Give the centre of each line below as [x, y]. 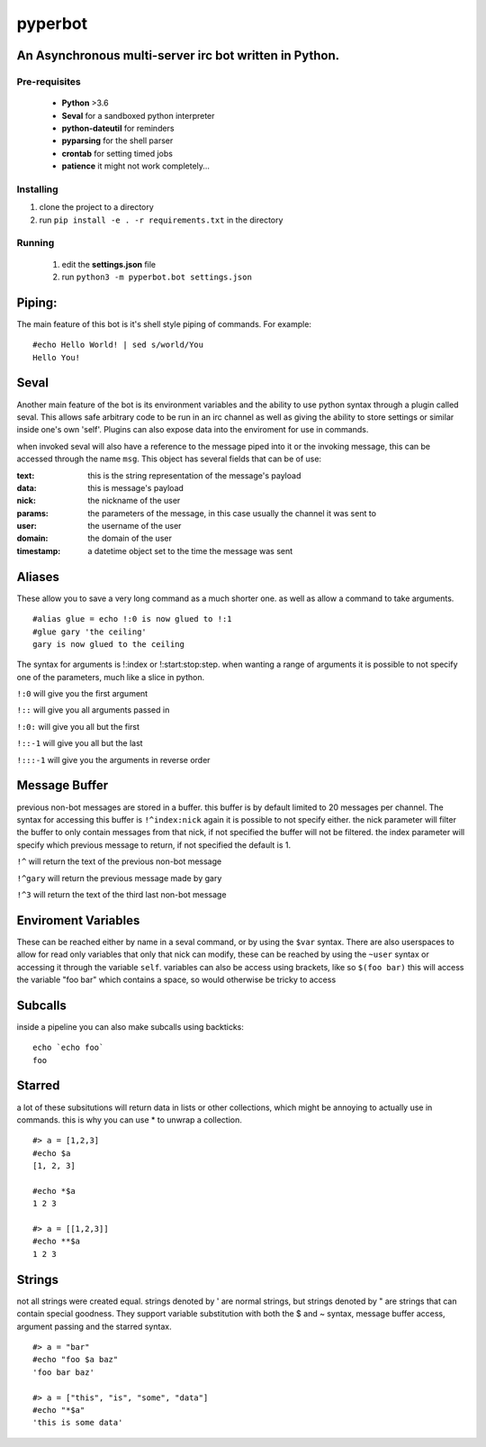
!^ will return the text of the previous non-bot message [119, 861]
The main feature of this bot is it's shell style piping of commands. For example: [164, 323]
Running [36, 243]
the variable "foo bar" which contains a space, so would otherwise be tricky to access [176, 979]
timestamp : [39, 551]
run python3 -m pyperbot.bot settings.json [157, 277]
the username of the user [135, 526]
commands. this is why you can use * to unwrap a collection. [129, 1119]
